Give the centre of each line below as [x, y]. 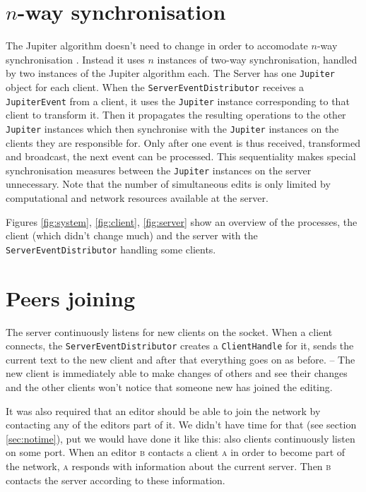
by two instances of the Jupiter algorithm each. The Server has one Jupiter [171, 73]
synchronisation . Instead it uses [75, 59]
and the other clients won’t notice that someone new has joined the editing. [169, 386]
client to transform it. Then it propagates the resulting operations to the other [176, 115]
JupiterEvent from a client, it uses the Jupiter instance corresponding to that [178, 101]
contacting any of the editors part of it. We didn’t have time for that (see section [181, 425]
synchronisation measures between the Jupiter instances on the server [159, 170]
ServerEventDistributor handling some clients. [111, 249]
